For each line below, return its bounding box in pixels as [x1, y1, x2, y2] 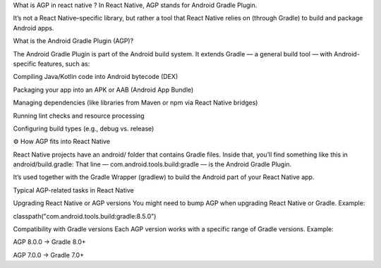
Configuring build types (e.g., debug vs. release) [13, 124, 155, 133]
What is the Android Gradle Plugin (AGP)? [13, 37, 134, 45]
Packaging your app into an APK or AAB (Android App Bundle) [13, 85, 194, 94]
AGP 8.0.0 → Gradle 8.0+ [13, 238, 86, 246]
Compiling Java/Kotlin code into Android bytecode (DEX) [13, 73, 179, 81]
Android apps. [13, 23, 54, 32]
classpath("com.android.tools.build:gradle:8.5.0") [13, 212, 157, 220]
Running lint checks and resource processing [13, 111, 145, 120]
